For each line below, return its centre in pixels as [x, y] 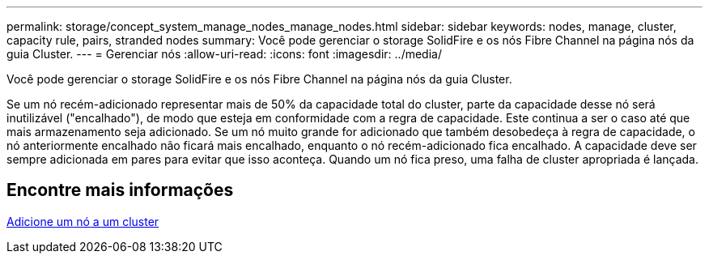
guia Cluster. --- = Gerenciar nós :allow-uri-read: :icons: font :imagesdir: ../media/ [224, 54]
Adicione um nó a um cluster [83, 221]
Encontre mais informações [120, 190]
